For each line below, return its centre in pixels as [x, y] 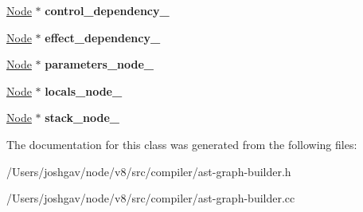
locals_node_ [84, 90]
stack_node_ [82, 118]
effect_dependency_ [103, 37]
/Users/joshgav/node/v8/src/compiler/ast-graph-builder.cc [151, 198]
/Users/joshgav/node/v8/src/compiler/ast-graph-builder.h [149, 171]
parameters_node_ [100, 64]
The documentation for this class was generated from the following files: [182, 144]
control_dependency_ [107, 10]
